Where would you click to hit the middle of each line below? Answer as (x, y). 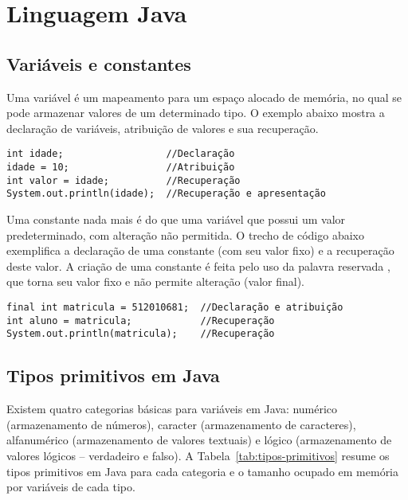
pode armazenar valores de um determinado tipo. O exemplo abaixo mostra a (196, 113)
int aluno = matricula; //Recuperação (141, 320)
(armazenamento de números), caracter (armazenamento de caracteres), (181, 424)
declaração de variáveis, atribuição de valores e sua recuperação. (163, 128)
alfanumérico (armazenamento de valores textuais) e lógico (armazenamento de (199, 440)
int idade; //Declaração (121, 154)
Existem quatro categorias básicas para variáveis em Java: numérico (172, 409)
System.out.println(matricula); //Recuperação (141, 334)
